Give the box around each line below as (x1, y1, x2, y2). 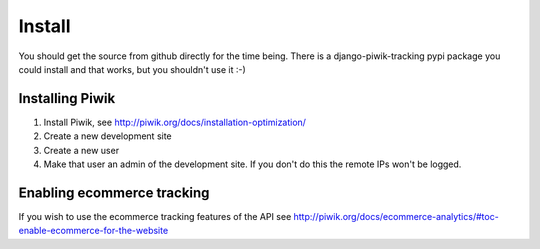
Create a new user (43, 144, 120, 156)
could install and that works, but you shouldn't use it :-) (18, 63, 246, 75)
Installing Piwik (18, 90, 116, 107)
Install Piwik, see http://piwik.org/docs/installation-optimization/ (43, 116, 307, 128)
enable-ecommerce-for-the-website (18, 225, 169, 237)
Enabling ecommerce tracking (18, 184, 210, 201)
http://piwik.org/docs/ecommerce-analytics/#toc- (293, 210, 499, 222)
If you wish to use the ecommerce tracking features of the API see (18, 210, 292, 222)
